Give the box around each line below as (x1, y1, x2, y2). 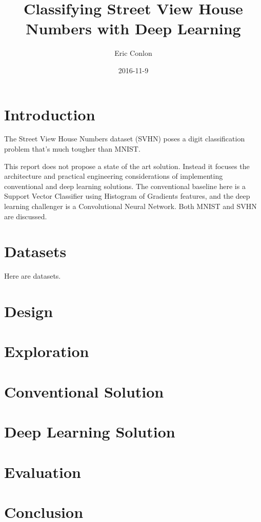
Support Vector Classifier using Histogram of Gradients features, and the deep (4, 191, 250, 201)
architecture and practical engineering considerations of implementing (4, 171, 223, 181)
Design (4, 301, 53, 322)
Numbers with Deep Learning (26, 18, 241, 39)
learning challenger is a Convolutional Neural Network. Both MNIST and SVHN (4, 201, 257, 211)
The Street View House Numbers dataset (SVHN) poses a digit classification (4, 133, 245, 144)
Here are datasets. (4, 270, 61, 281)
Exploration (4, 341, 89, 362)
